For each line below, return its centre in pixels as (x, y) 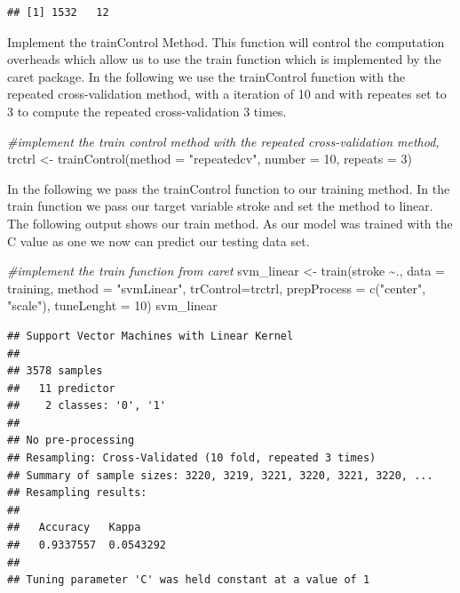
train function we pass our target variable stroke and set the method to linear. (220, 206)
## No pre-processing (71, 441)
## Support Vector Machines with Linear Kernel (151, 336)
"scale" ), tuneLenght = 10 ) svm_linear (112, 305)
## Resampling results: (77, 493)
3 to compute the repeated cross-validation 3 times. (147, 111)
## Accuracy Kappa (74, 528)
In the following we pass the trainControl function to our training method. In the (229, 188)
